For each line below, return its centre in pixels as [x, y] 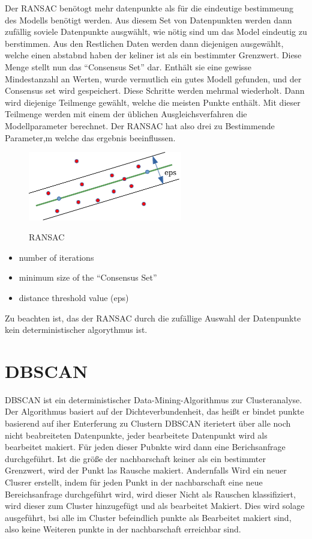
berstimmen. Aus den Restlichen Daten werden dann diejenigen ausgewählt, [144, 43]
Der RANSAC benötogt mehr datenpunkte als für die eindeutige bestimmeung [149, 8]
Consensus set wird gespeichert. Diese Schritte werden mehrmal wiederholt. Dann [155, 90]
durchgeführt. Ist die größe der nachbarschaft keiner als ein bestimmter [135, 458]
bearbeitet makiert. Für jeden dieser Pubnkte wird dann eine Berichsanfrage [145, 447]
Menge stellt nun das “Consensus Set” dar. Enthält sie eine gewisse [128, 66]
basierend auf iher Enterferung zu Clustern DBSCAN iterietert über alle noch [148, 423]
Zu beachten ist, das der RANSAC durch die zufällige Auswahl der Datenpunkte [153, 318]
